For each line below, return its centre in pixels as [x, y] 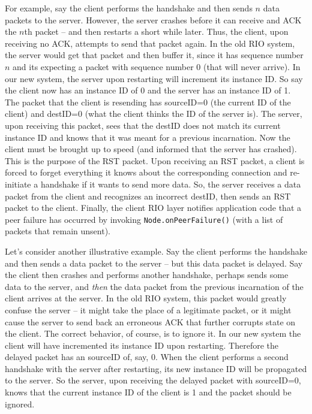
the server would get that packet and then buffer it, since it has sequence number [154, 55]
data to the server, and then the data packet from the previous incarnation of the [154, 286]
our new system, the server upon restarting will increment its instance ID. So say [154, 78]
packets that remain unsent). [58, 231]
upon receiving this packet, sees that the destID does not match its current [143, 125]
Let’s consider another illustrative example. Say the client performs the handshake [156, 251]
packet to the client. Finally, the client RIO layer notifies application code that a [153, 208]
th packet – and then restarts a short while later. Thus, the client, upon [156, 31]
